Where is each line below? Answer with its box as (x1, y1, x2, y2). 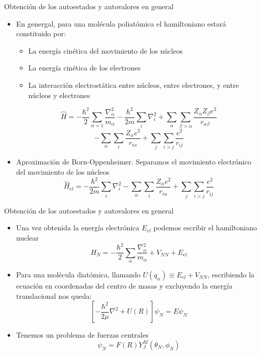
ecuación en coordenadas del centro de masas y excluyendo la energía (16, 280, 233, 291)
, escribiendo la (207, 269, 255, 279)
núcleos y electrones (28, 89, 90, 100)
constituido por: (16, 28, 66, 39)
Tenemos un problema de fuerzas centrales (16, 329, 149, 340)
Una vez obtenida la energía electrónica (16, 222, 139, 233)
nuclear (16, 232, 39, 243)
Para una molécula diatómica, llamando (16, 269, 141, 279)
